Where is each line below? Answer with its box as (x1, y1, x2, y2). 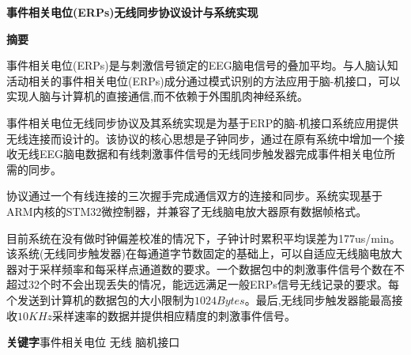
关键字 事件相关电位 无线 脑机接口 (6, 334, 180, 350)
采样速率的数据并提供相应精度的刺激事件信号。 (52, 307, 296, 323)
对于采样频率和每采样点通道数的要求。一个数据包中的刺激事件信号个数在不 (17, 260, 405, 277)
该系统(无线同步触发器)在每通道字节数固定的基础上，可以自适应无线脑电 (6, 245, 380, 262)
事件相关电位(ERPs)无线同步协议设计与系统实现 (6, 4, 258, 20)
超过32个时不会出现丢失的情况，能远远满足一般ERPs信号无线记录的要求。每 (6, 276, 399, 293)
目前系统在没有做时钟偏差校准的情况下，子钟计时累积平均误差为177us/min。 (6, 229, 401, 246)
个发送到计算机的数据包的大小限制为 (6, 291, 194, 308)
